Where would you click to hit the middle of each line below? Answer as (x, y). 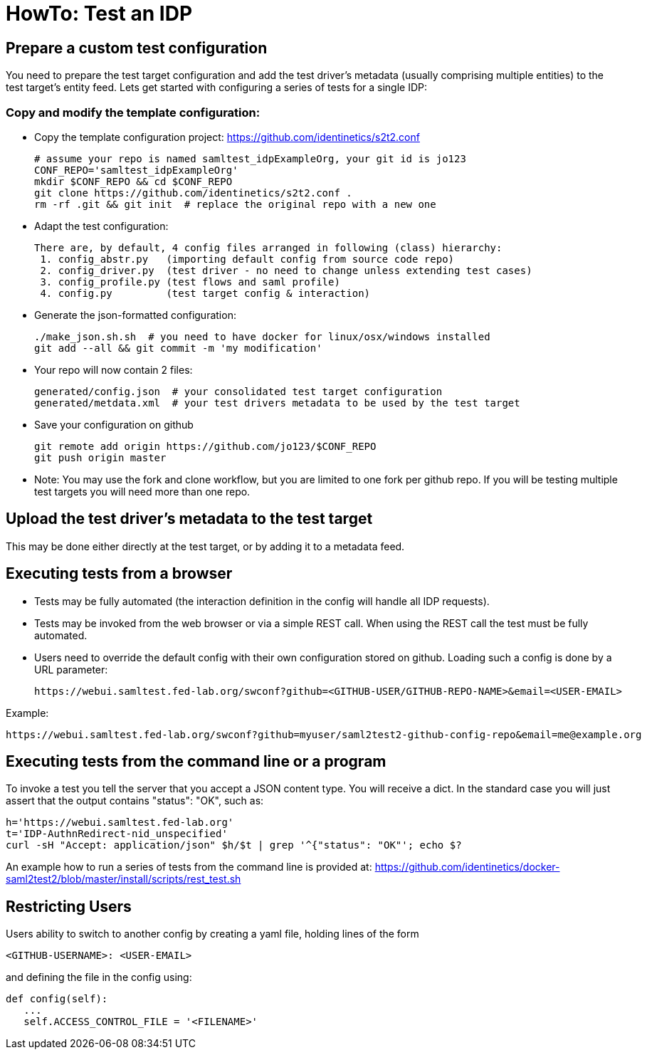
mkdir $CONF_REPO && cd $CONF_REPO (133, 181)
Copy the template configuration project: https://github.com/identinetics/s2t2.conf (227, 137)
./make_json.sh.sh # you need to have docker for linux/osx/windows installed (262, 336)
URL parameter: (71, 669)
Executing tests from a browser (119, 574)
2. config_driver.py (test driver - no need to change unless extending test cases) (286, 270)
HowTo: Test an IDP (99, 14)
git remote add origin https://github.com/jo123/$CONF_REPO (205, 446)
